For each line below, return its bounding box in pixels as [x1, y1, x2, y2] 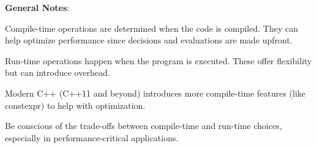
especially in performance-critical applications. [5, 131, 179, 144]
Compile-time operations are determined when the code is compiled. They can [5, 21, 298, 34]
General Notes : [5, 1, 70, 13]
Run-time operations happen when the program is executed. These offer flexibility [5, 54, 312, 67]
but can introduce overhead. [5, 66, 110, 79]
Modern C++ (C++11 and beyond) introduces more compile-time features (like [5, 86, 306, 99]
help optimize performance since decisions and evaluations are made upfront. [5, 34, 293, 46]
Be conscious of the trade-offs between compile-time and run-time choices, [5, 119, 282, 132]
